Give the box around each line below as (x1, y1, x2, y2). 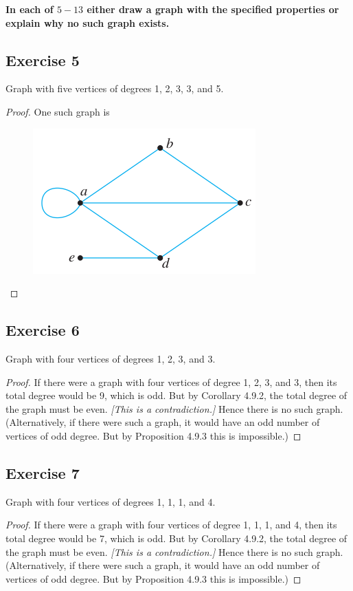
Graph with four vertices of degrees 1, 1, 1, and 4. (5, 494, 216, 508)
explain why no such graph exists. (5, 15, 170, 30)
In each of (5, 2, 54, 16)
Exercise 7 (5, 462, 80, 483)
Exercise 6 (5, 319, 80, 341)
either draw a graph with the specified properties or (87, 2, 339, 16)
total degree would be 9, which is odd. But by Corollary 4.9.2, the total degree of (5, 388, 348, 402)
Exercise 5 (5, 49, 80, 70)
